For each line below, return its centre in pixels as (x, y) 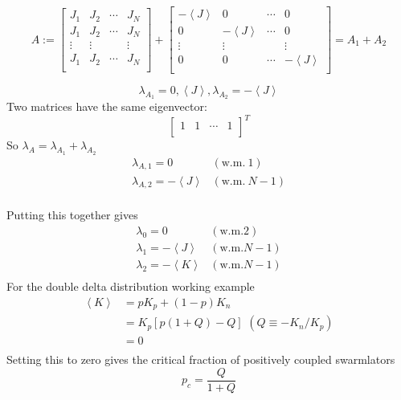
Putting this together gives (72, 215)
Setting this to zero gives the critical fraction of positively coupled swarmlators (201, 359)
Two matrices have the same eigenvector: (107, 106)
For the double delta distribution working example (131, 286)
